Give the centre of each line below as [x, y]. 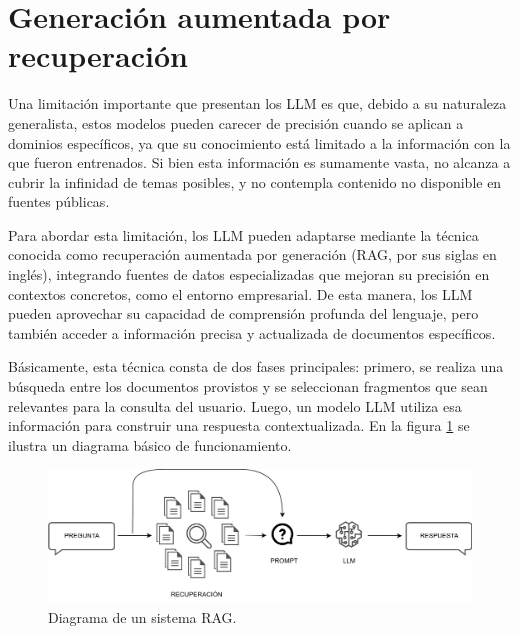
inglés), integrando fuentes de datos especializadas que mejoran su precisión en [249, 274]
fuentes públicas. [59, 201]
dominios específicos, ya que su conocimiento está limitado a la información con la [259, 142]
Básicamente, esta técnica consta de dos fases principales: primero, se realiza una [256, 366]
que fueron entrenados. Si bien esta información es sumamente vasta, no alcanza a [259, 162]
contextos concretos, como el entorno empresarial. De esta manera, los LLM [240, 293]
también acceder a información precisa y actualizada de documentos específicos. [252, 332]
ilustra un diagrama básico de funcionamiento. [150, 444]
